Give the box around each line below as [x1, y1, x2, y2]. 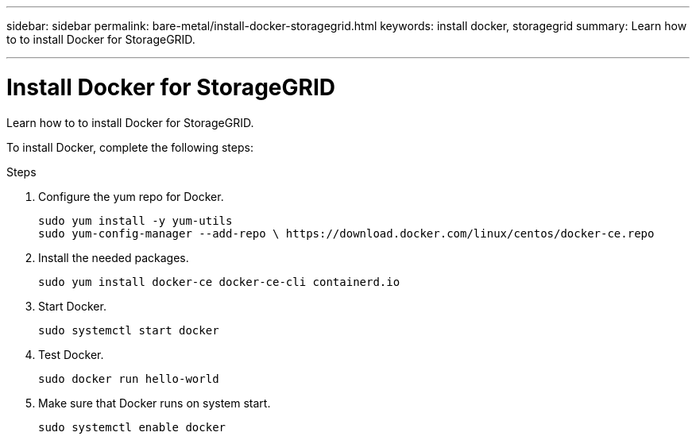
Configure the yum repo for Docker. [38, 189, 224, 203]
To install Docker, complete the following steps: [6, 140, 253, 154]
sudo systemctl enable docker [38, 420, 226, 434]
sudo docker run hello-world [38, 372, 219, 385]
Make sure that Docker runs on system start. [38, 396, 271, 410]
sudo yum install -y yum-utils [38, 214, 233, 227]
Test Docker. [38, 347, 104, 361]
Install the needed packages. [38, 250, 189, 264]
